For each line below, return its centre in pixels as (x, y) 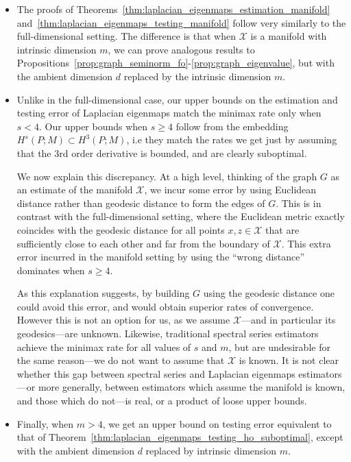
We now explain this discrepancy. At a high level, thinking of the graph (167, 176)
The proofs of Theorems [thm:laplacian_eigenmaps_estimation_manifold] (173, 9)
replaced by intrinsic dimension (211, 450)
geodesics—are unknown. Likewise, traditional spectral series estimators (168, 333)
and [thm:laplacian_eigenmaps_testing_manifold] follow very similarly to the (181, 22)
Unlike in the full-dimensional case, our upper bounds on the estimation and (177, 99)
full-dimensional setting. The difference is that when (126, 36)
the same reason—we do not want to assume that (121, 360)
